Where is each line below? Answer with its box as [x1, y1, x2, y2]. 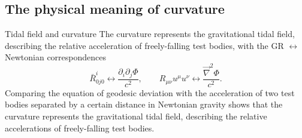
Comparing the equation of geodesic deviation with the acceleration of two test [5, 86, 295, 99]
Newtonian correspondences [5, 51, 107, 63]
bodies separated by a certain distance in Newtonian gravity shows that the [5, 98, 283, 111]
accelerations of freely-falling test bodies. [5, 121, 155, 134]
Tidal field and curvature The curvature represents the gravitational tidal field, [5, 27, 295, 40]
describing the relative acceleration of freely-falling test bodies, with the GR [5, 39, 284, 51]
